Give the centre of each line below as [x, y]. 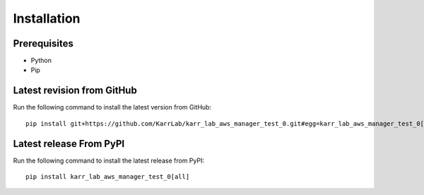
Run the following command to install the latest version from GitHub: [112, 107]
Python [41, 61]
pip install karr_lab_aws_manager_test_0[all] [108, 177]
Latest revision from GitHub [75, 91]
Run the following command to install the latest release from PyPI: [109, 160]
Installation [47, 18]
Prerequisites [43, 43]
